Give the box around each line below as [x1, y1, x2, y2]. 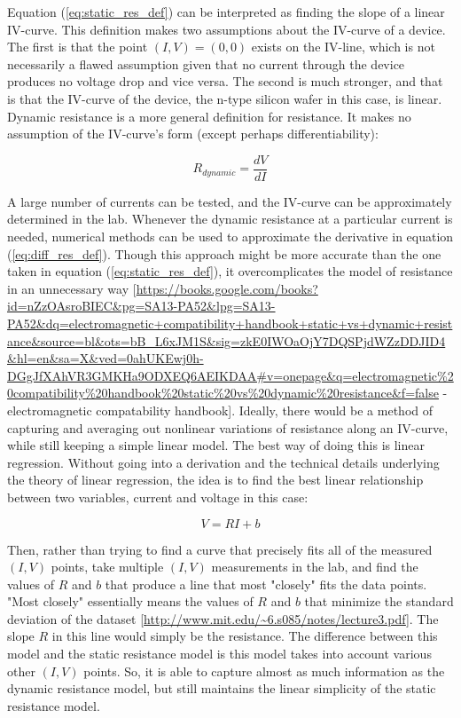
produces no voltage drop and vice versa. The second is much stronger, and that [7, 72, 443, 91]
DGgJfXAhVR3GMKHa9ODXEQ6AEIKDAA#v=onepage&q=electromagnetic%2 [7, 366, 454, 384]
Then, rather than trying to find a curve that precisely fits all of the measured [7, 540, 433, 558]
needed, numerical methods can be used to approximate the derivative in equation [7, 227, 454, 245]
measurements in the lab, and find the [211, 557, 418, 576]
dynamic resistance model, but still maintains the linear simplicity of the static [7, 679, 436, 698]
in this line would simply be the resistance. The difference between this [51, 627, 438, 645]
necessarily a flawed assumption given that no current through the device [7, 54, 405, 73]
